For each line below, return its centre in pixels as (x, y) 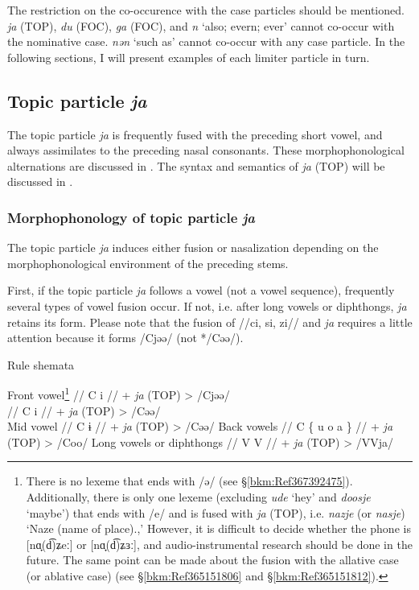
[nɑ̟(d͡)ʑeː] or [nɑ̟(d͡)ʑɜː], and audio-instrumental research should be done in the (219, 544)
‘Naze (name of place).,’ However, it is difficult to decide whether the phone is (218, 528)
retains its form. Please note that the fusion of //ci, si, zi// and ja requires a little (210, 322)
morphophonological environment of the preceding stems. (148, 263)
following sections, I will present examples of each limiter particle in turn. (189, 57)
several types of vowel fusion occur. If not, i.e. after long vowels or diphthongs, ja (207, 305)
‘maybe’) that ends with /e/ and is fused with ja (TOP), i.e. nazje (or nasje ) (216, 512)
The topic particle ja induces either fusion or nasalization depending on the (193, 248)
